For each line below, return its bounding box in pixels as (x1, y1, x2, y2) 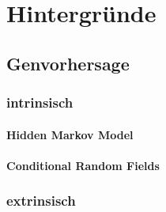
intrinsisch (6, 93, 74, 112)
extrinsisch (6, 191, 76, 210)
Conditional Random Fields (6, 157, 160, 173)
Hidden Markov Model (6, 126, 134, 142)
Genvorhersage (6, 51, 130, 75)
